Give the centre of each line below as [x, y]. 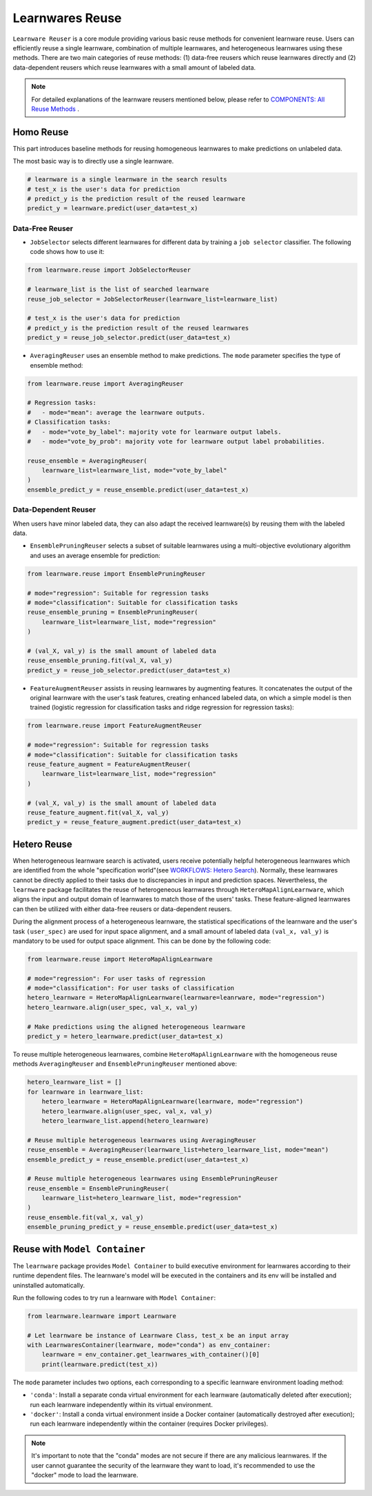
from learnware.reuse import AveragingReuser [105, 383]
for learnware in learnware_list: [85, 1092]
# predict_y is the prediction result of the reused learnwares [138, 328]
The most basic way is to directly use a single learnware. [93, 161]
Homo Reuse [41, 132]
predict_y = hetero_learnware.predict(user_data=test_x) [125, 1037]
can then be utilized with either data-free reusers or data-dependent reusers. [122, 909]
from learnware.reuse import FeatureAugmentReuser [115, 726]
